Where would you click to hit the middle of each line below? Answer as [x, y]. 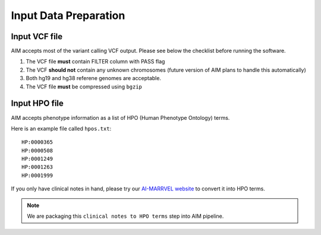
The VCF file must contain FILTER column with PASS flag [95, 62]
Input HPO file [37, 104]
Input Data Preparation [68, 15]
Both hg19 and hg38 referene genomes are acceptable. [94, 78]
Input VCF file [37, 36]
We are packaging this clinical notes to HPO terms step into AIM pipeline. [125, 216]
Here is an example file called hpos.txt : [61, 128]
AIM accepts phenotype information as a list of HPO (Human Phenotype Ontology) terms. [120, 117]
